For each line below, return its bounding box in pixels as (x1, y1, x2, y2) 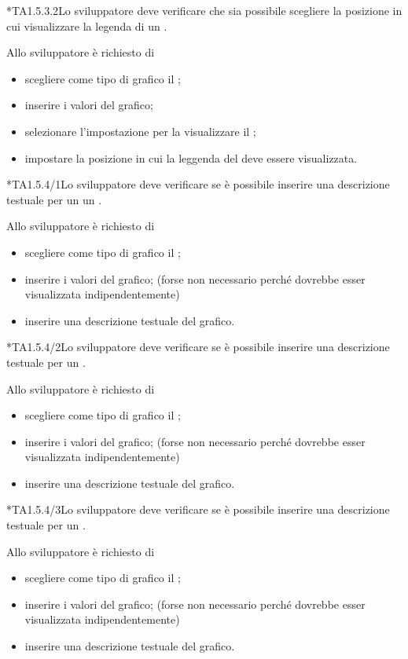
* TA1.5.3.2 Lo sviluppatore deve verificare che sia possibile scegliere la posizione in (6, 2, 402, 18)
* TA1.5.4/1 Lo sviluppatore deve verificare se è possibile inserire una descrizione (6, 176, 390, 192)
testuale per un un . (6, 191, 102, 207)
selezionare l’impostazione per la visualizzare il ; (24, 123, 256, 139)
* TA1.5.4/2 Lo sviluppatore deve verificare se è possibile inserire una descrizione (6, 339, 390, 355)
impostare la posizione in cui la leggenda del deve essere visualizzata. (24, 149, 358, 166)
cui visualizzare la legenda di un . (6, 17, 167, 34)
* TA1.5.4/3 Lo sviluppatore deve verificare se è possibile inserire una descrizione (6, 501, 390, 518)
